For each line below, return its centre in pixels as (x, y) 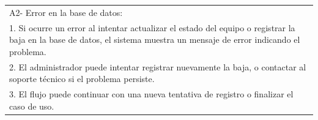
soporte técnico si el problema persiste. (82, 79)
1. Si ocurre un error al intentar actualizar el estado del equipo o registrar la (152, 27)
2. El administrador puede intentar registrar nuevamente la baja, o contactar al (158, 66)
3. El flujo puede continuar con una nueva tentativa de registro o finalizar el (151, 94)
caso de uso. (32, 106)
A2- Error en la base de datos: (66, 12)
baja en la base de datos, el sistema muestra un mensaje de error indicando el (155, 39)
